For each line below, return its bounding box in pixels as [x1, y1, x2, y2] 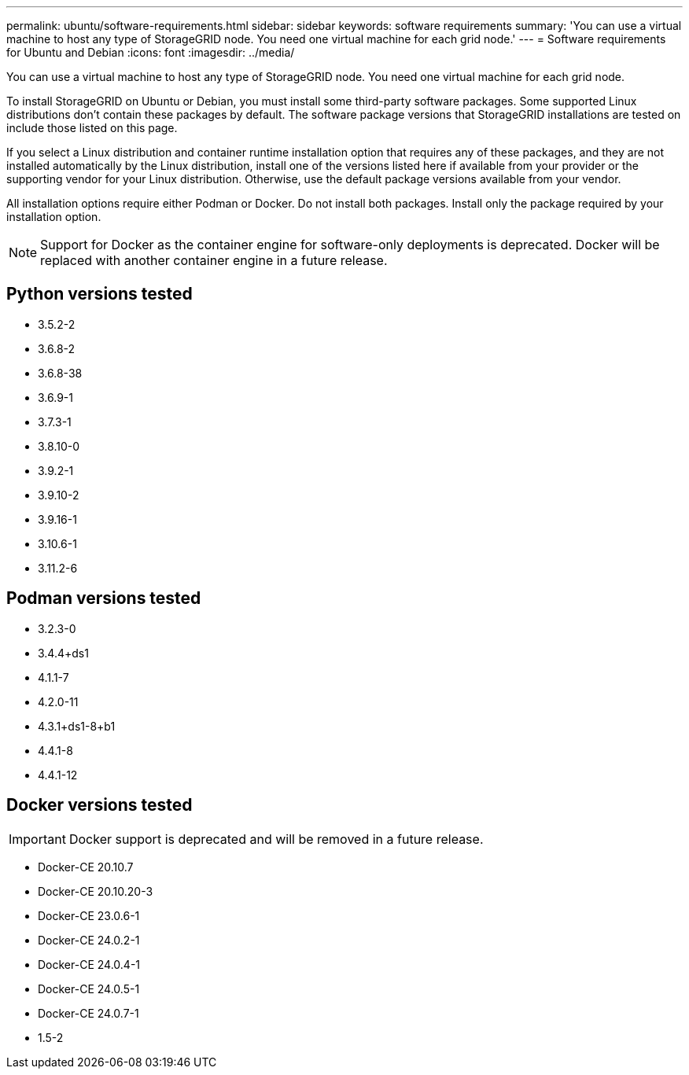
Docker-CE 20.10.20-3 [38, 884, 153, 898]
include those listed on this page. [6, 121, 178, 134]
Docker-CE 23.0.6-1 [38, 908, 140, 922]
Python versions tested [6, 284, 193, 304]
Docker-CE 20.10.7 [38, 860, 134, 874]
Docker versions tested [6, 795, 193, 815]
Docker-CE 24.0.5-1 [38, 981, 140, 996]
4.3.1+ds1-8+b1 [38, 719, 116, 733]
